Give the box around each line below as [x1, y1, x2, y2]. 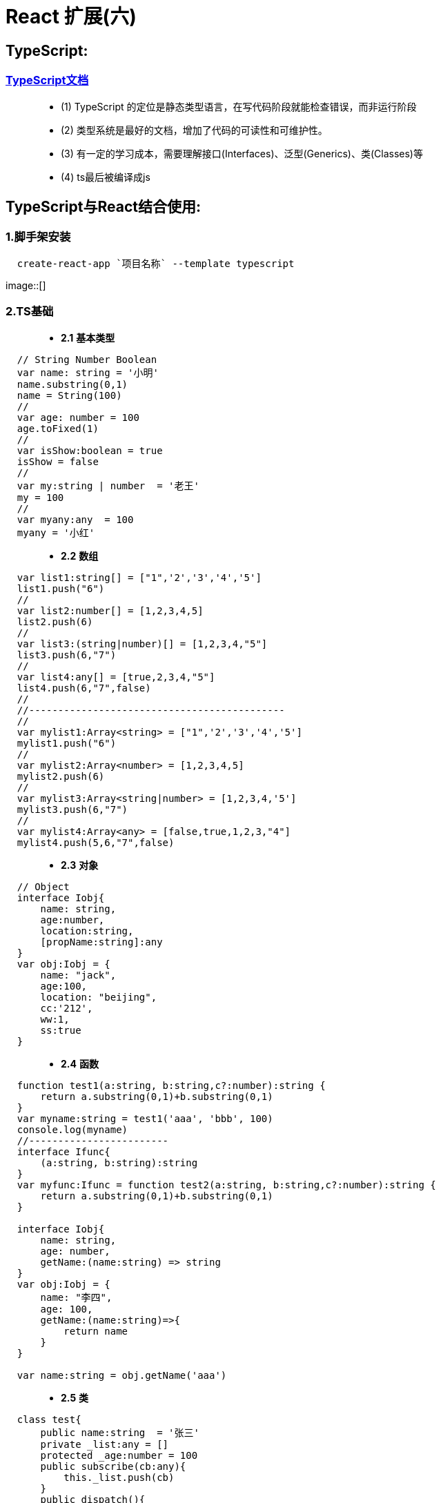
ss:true [40, 1024, 81, 1036]
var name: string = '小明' [17, 366, 159, 378]
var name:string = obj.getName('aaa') [17, 1369, 227, 1381]
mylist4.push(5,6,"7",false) [17, 836, 175, 848]
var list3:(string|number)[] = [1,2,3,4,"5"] [17, 638, 268, 649]
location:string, [40, 925, 134, 936]
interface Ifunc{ [17, 1146, 110, 1157]
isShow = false [17, 455, 99, 467]
